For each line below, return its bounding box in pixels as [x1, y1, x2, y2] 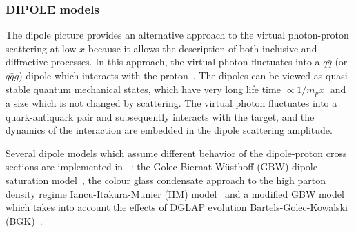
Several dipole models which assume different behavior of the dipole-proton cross [6, 145, 347, 160]
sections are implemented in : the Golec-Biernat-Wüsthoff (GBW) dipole [6, 159, 317, 174]
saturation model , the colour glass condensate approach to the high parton [6, 173, 326, 188]
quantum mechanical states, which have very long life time [33, 81, 281, 96]
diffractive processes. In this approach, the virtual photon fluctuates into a [6, 54, 320, 69]
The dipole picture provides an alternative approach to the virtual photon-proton [6, 28, 349, 42]
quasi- [325, 68, 351, 82]
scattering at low [6, 41, 77, 55]
